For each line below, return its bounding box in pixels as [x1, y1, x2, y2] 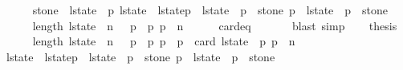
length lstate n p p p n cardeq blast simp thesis [32, 17, 397, 33]
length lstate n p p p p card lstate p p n [32, 33, 295, 49]
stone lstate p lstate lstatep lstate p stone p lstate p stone [32, 2, 389, 17]
